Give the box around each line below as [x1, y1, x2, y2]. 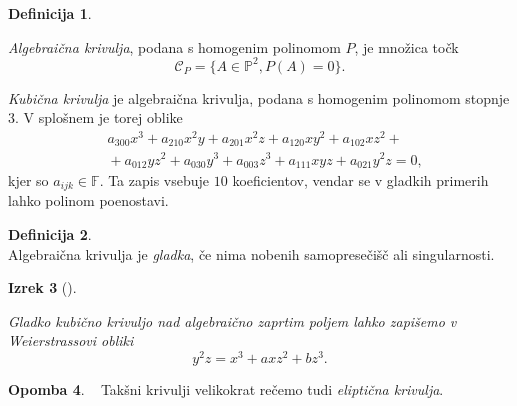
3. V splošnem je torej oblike [8, 107, 183, 128]
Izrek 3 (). [8, 277, 77, 298]
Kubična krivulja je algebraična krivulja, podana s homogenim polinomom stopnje [8, 87, 510, 108]
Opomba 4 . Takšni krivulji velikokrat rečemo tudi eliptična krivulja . [8, 379, 444, 400]
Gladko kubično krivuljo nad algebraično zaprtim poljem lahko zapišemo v [8, 310, 457, 331]
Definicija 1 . [8, 3, 92, 23]
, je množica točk [354, 36, 459, 57]
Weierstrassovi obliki [8, 330, 134, 351]
